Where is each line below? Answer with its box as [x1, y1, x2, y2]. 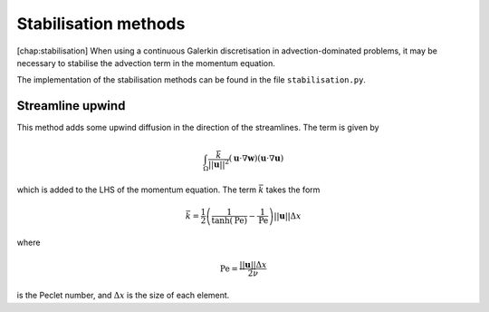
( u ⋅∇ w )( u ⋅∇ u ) [228, 153, 284, 163]
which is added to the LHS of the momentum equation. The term [16, 184, 257, 195]
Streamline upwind [16, 98, 126, 113]
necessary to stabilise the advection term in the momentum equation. [16, 57, 276, 68]
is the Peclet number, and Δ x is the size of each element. [16, 290, 230, 301]
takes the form [265, 184, 321, 195]
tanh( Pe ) [211, 216, 248, 226]
